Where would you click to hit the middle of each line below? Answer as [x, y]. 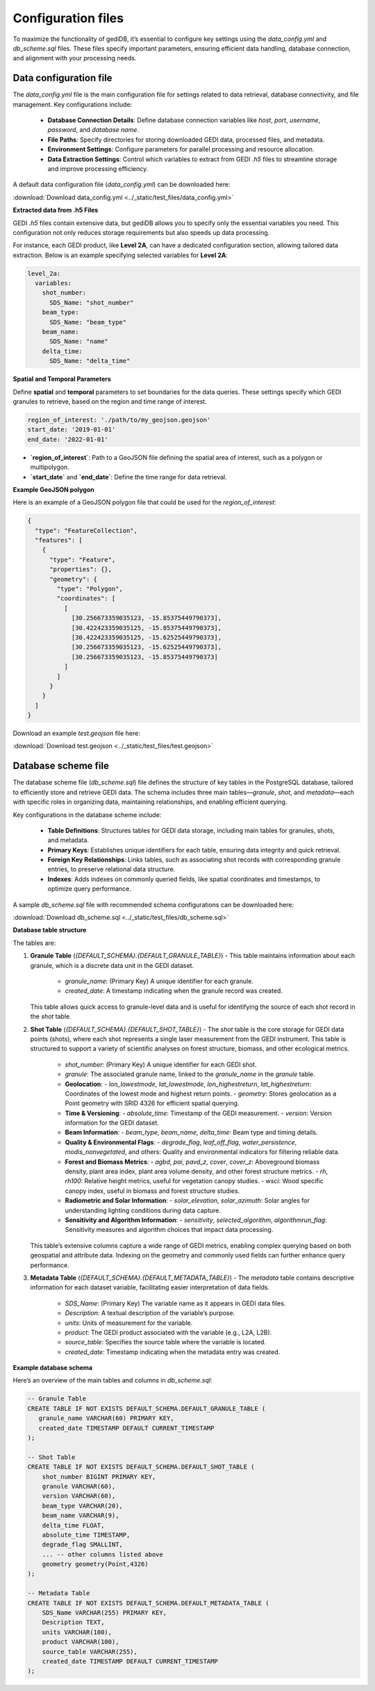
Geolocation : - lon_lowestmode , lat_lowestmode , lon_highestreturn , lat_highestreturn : [188, 1084]
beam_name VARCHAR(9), [81, 1516]
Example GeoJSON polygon [54, 489]
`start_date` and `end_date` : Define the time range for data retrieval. [128, 477]
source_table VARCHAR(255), [90, 1651]
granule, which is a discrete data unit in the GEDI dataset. [112, 965]
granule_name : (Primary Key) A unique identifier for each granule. [159, 981]
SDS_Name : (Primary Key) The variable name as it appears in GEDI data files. [175, 1303]
